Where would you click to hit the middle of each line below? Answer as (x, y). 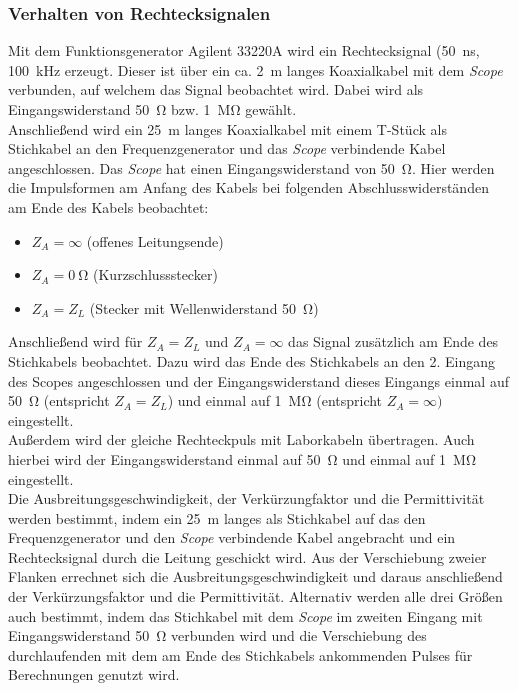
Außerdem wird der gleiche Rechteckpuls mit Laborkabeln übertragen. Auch (241, 439)
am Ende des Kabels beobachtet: (108, 206)
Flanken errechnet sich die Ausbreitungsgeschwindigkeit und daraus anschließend (255, 576)
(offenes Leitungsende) (155, 240)
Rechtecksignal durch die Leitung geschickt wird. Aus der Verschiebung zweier (247, 556)
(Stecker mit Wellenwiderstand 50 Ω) (204, 307)
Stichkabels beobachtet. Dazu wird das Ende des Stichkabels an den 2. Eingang (252, 360)
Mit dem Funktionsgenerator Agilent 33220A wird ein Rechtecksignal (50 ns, (244, 50)
